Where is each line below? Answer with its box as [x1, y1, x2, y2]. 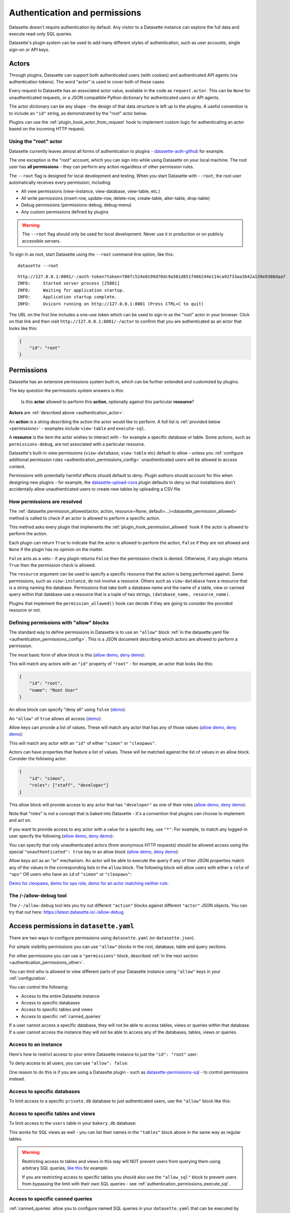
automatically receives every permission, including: [9, 180, 111, 185]
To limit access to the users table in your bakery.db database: [9, 1120, 137, 1126]
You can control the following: [9, 984, 69, 990]
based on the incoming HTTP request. [9, 126, 85, 132]
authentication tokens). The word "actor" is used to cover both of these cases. [9, 79, 166, 85]
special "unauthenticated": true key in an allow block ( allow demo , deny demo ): [9, 849, 179, 854]
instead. [9, 1076, 25, 1082]
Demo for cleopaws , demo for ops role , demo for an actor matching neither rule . [9, 880, 169, 886]
